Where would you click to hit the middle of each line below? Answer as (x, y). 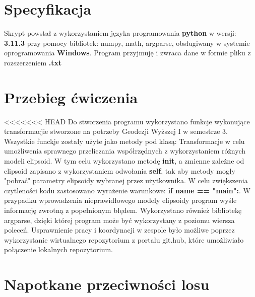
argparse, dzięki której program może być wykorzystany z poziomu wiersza (119, 220)
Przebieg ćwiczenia (71, 97)
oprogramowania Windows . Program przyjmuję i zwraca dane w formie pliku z (127, 53)
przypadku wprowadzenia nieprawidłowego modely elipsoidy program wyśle (120, 200)
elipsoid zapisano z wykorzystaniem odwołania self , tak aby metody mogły (120, 170)
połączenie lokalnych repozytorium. (58, 249)
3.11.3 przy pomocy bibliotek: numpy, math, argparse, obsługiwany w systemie (127, 43)
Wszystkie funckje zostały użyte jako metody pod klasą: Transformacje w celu (124, 141)
